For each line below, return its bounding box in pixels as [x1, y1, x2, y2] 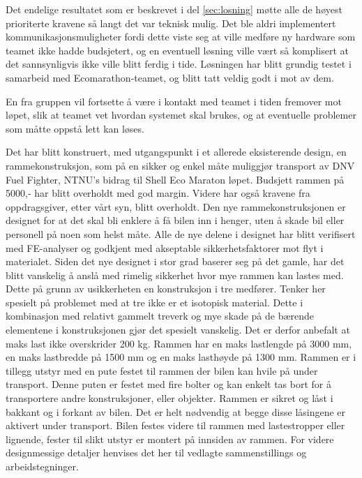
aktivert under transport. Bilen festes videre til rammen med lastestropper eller [6, 418, 345, 433]
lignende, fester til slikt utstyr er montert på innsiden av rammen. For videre [6, 431, 334, 446]
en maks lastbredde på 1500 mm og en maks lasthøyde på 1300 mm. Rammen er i [6, 350, 356, 364]
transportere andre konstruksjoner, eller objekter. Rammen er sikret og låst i [6, 391, 333, 405]
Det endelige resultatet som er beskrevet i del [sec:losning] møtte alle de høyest [6, 2, 342, 16]
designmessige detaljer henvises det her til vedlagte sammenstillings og [6, 445, 307, 460]
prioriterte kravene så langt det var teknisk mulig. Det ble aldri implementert [6, 15, 336, 30]
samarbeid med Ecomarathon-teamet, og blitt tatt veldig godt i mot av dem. [6, 70, 334, 84]
